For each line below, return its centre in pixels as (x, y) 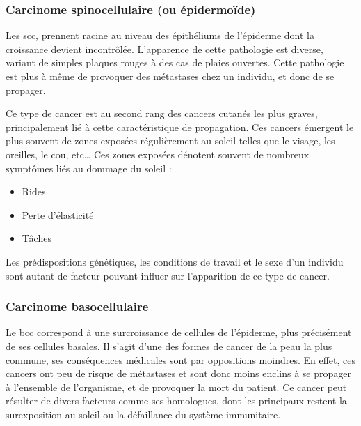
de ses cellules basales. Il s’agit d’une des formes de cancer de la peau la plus (169, 345)
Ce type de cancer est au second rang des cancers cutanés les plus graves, (162, 113)
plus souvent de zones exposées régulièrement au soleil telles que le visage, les (170, 140)
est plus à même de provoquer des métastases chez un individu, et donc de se (170, 76)
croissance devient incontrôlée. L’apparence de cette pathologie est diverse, (165, 48)
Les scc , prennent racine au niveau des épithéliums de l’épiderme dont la (160, 35)
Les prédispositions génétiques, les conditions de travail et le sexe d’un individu (175, 261)
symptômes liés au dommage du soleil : (89, 168)
